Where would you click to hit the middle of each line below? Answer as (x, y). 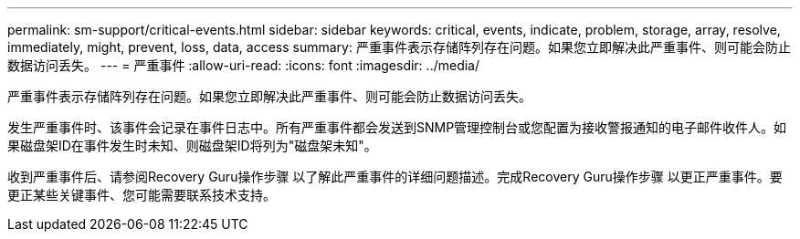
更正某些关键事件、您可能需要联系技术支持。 (142, 195)
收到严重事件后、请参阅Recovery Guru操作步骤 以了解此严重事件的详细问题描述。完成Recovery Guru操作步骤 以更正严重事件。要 (395, 177)
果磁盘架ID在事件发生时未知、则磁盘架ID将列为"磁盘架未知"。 (192, 145)
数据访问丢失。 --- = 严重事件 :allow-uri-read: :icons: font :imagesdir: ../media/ (244, 65)
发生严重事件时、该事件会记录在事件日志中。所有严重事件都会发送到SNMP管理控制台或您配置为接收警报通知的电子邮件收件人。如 (397, 127)
